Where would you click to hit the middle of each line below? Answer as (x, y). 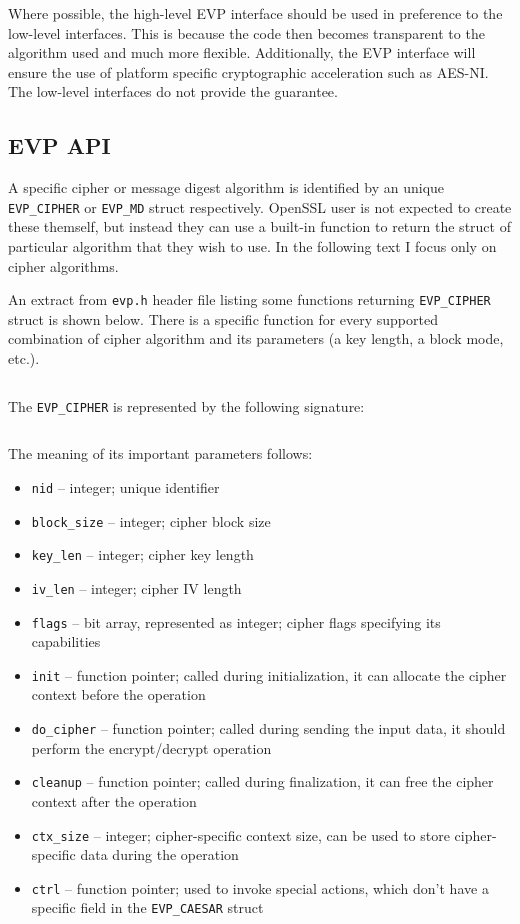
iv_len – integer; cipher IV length (136, 587)
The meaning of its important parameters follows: (160, 453)
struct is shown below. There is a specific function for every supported (223, 318)
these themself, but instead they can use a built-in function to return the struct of (259, 226)
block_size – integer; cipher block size (151, 520)
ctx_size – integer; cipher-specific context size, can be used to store (240, 834)
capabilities (66, 641)
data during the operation (159, 854)
